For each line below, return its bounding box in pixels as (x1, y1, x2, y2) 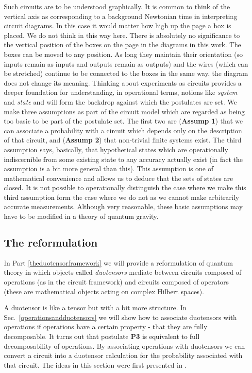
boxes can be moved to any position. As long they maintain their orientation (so (4, 49, 243, 59)
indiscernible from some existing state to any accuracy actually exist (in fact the (4, 154, 243, 164)
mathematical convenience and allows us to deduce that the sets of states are (4, 173, 233, 183)
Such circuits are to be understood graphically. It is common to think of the (4, 1, 230, 11)
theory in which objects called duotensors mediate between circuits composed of (4, 267, 242, 277)
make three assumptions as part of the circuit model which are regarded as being (4, 106, 245, 116)
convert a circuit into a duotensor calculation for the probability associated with (4, 350, 243, 360)
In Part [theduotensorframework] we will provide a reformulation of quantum (4, 257, 233, 267)
